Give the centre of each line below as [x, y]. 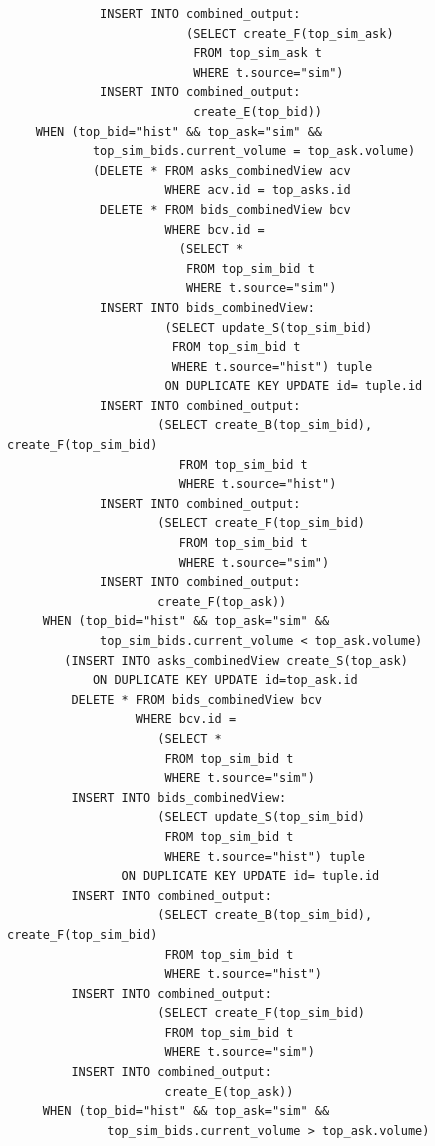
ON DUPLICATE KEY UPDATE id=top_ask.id [225, 680]
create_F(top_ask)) [222, 601]
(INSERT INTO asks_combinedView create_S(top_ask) [236, 660]
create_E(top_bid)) [257, 111]
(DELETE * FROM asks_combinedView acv [221, 170]
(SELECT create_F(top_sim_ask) [289, 33]
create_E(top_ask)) [229, 1091]
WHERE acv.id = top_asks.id [257, 190]
